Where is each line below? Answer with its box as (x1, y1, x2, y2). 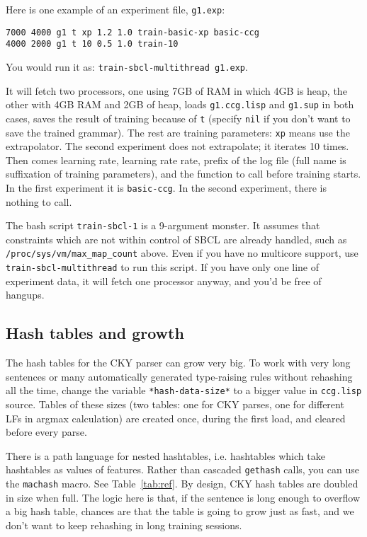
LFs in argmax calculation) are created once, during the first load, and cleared (6, 410, 346, 425)
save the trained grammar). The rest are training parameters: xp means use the (6, 125, 350, 139)
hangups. (6, 287, 45, 302)
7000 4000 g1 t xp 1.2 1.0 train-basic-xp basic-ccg (6, 27, 259, 37)
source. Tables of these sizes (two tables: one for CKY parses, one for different (6, 397, 344, 412)
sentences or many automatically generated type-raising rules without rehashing (6, 369, 353, 383)
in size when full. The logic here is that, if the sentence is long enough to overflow (6, 490, 361, 504)
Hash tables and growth (6, 322, 184, 344)
